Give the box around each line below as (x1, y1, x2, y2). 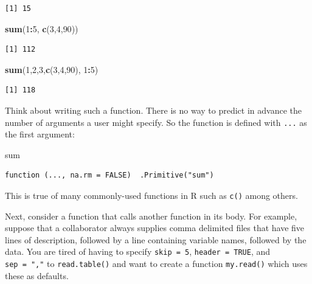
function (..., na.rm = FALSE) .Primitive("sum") (5, 171, 214, 180)
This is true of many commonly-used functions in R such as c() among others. (5, 189, 298, 201)
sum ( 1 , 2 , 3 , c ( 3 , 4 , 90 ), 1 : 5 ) (5, 63, 99, 75)
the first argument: (5, 128, 75, 140)
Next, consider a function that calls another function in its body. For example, (5, 209, 297, 222)
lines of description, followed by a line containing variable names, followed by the (5, 233, 307, 246)
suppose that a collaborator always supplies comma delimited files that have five (5, 221, 305, 234)
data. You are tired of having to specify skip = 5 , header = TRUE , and (5, 245, 270, 258)
